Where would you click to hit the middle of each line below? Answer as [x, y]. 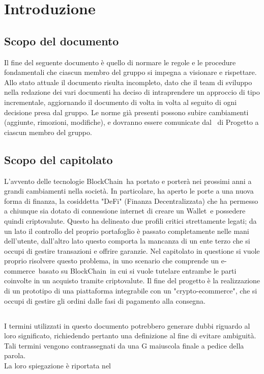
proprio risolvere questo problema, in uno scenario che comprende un [112, 261]
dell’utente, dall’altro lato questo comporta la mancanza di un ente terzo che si [127, 241]
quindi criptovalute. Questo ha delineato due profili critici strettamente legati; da [130, 220]
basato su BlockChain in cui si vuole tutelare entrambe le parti [137, 270]
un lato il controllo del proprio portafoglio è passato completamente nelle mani [127, 231]
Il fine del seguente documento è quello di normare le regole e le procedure [120, 62]
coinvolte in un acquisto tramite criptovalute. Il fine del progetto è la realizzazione [132, 280]
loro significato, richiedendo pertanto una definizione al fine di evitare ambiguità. [130, 336]
